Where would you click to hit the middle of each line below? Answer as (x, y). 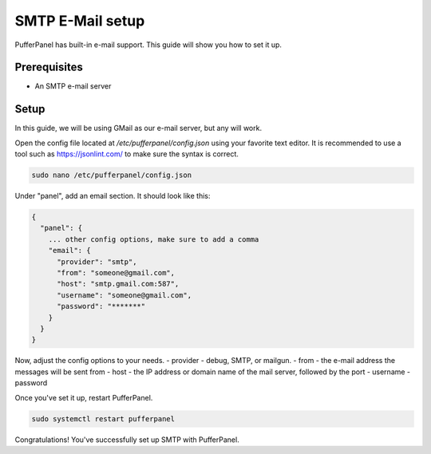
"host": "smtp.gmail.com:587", (118, 284)
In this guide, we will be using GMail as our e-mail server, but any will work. (138, 128)
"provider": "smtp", (97, 262)
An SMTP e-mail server (73, 86)
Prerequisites (49, 67)
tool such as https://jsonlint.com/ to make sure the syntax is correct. (127, 154)
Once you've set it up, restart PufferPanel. (84, 397)
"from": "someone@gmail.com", (116, 273)
